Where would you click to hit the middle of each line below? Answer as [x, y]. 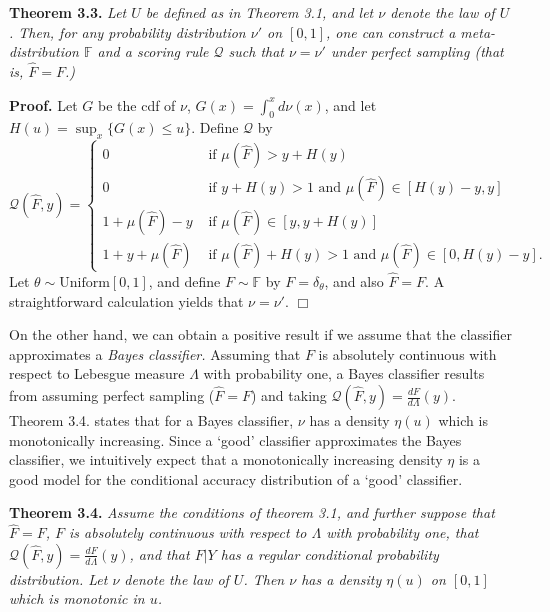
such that [256, 51]
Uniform [84, 283]
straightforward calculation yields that [126, 300]
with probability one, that [402, 532]
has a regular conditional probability [329, 553]
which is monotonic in [77, 598]
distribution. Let [58, 578]
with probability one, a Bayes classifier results [344, 373]
